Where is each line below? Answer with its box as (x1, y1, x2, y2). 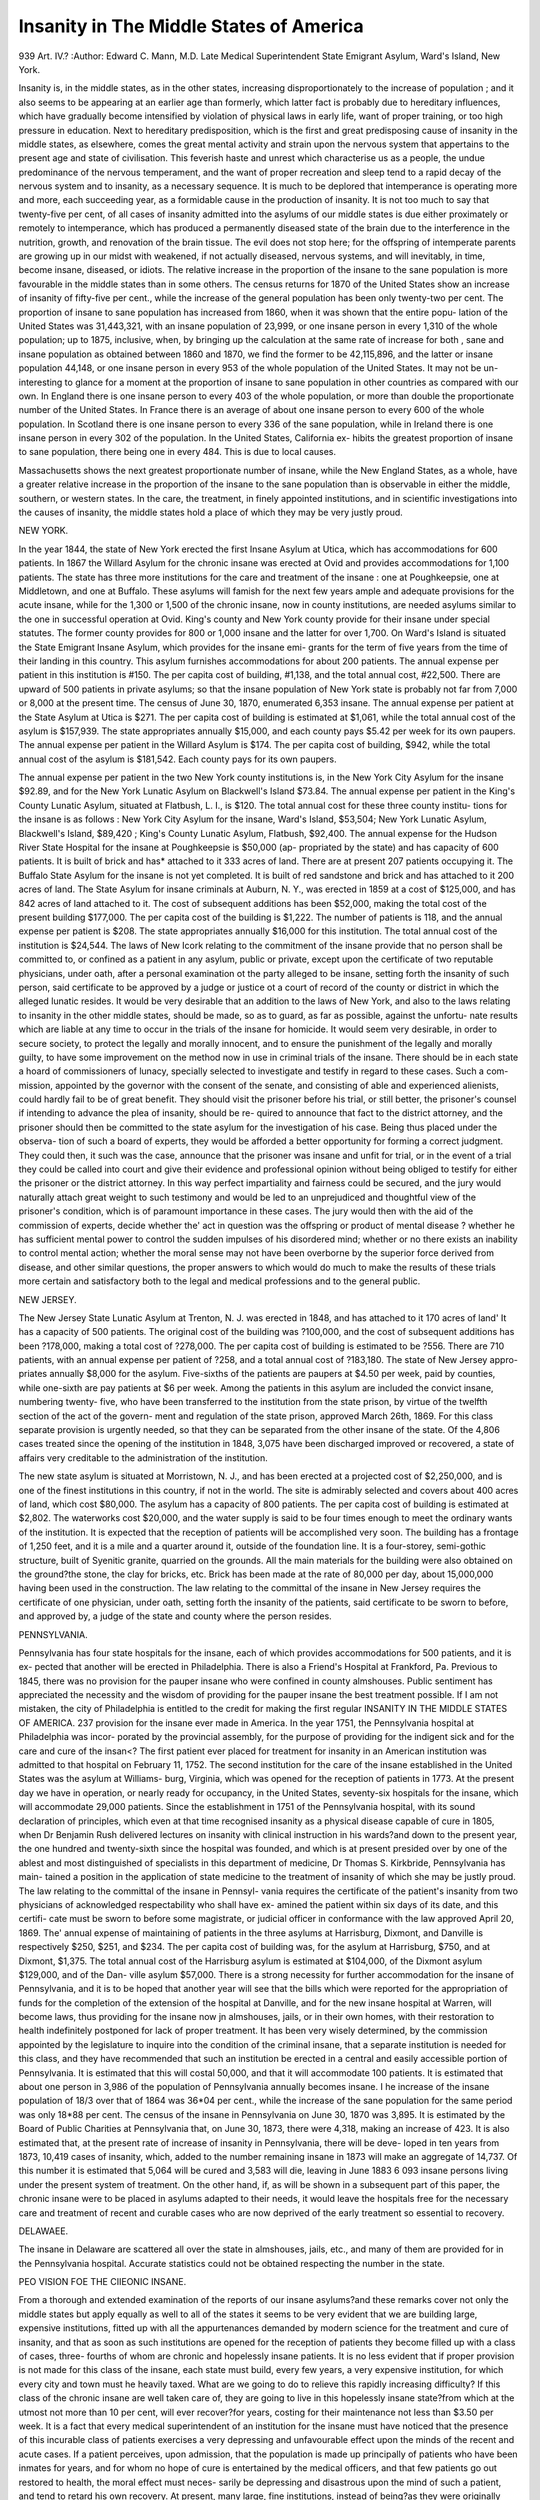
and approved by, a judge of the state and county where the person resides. (18, 1610, 332, 1622)
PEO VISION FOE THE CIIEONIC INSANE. (18, 2276, 187, 2288)
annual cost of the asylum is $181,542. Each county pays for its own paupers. (18, 753, 337, 765)
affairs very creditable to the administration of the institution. (18, 1451, 269, 1464)
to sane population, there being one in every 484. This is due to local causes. (18, 446, 337, 458)
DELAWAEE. (18, 2225, 69, 2237)
